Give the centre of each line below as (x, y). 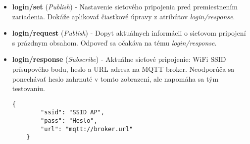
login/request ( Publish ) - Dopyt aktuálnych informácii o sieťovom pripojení (129, 33)
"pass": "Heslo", (69, 121)
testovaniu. (28, 88)
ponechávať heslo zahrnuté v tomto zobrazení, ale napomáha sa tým (115, 78)
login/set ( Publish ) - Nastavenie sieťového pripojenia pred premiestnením (125, 6)
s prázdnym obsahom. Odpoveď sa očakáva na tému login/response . (114, 42)
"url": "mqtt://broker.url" (87, 129)
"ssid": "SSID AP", (73, 113)
